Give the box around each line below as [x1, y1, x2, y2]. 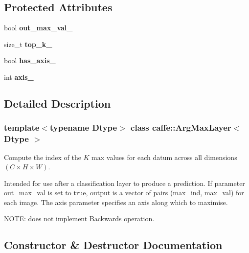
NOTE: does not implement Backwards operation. [4, 213, 155, 224]
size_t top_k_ [4, 39, 52, 49]
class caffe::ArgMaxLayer [131, 121, 231, 134]
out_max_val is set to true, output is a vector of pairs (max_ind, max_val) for [4, 187, 244, 198]
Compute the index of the [4, 152, 81, 162]
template [4, 121, 40, 134]
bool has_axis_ [4, 55, 56, 66]
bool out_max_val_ [4, 23, 73, 33]
